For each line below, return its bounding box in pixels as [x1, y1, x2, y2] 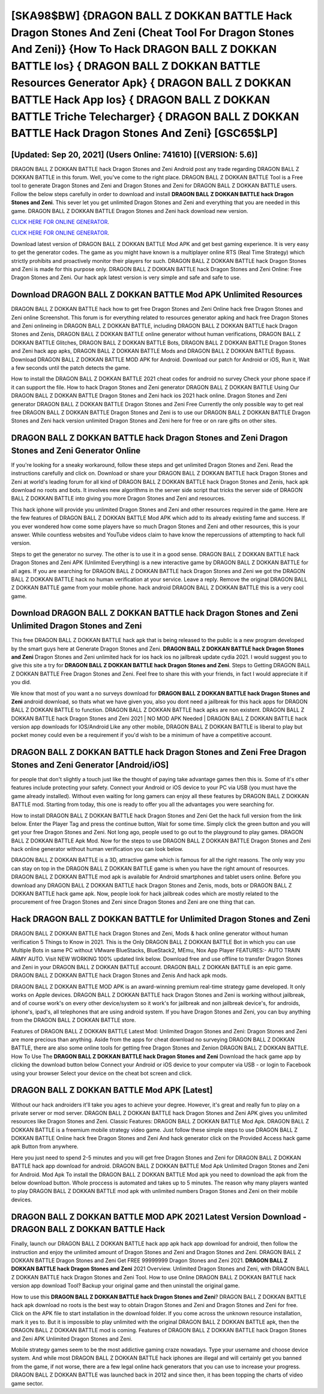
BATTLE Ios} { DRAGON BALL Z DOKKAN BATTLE [11, 59, 260, 73]
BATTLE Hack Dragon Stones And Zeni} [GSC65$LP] [11, 127, 278, 140]
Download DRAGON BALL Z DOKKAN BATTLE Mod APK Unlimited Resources [11, 290, 303, 300]
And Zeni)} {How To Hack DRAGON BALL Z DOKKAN [11, 43, 277, 56]
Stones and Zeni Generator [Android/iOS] [11, 760, 169, 770]
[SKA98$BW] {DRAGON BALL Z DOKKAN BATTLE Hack [11, 9, 293, 22]
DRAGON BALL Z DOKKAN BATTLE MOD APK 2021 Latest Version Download [11, 1212, 301, 1222]
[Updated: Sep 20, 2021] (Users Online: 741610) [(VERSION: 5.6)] [11, 149, 258, 160]
